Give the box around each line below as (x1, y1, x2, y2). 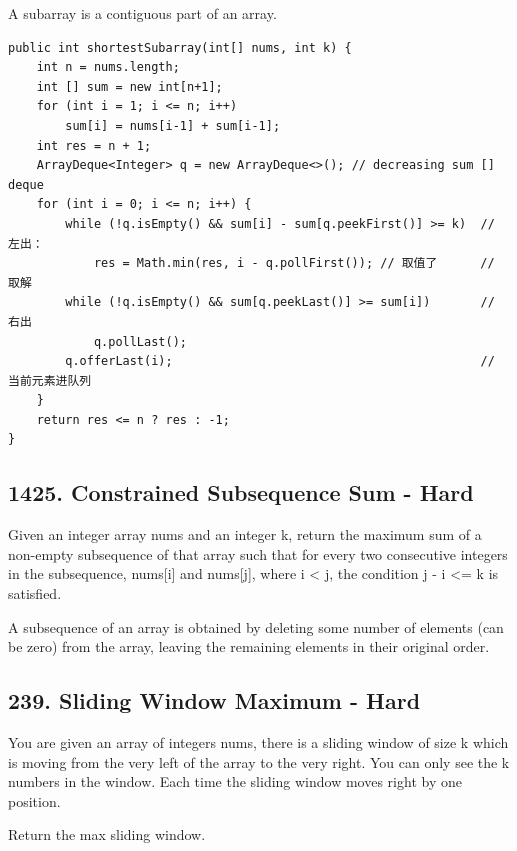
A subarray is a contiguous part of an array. (8, 3, 277, 23)
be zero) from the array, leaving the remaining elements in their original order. (8, 636, 490, 657)
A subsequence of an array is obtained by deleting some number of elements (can (8, 616, 504, 637)
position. (8, 790, 61, 811)
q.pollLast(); (93, 334, 187, 349)
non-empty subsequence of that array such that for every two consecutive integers (8, 543, 508, 564)
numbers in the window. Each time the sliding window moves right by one (8, 771, 462, 792)
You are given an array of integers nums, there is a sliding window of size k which (8, 732, 509, 753)
